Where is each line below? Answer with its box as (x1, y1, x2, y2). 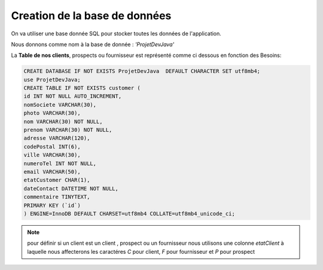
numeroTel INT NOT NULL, (23, 160, 97, 167)
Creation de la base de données (11, 9, 172, 22)
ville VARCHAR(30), (23, 151, 81, 159)
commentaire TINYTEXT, (23, 193, 90, 201)
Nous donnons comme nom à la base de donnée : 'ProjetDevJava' (11, 41, 175, 48)
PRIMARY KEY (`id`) (23, 202, 81, 209)
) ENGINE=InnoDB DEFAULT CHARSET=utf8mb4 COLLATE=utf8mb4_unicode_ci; (23, 210, 236, 217)
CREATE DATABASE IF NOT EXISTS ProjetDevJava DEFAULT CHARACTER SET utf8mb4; (23, 68, 260, 75)
